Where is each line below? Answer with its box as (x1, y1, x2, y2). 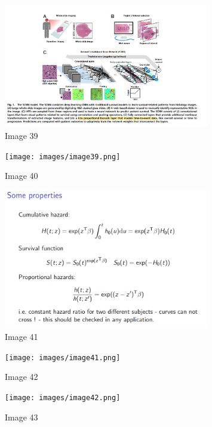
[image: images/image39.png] (5, 152, 121, 161)
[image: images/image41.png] (5, 353, 121, 362)
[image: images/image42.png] (5, 394, 121, 403)
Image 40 (5, 169, 38, 182)
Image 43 (5, 410, 38, 423)
